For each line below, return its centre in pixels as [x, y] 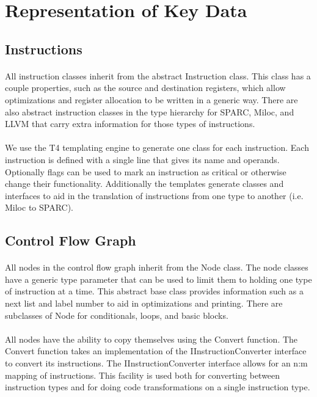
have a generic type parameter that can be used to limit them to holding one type [158, 279]
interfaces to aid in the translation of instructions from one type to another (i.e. [154, 195]
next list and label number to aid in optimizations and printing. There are [144, 303]
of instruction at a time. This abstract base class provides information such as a [154, 291]
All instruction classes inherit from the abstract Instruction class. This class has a [158, 75]
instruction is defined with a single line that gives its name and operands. [142, 159]
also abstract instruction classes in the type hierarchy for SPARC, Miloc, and [150, 111]
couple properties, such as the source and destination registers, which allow [145, 88]
